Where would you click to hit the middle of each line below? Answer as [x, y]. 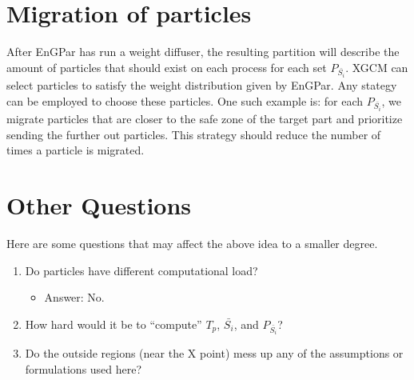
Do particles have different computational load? [141, 270]
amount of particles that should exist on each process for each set [167, 67]
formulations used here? [84, 368]
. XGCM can [377, 67]
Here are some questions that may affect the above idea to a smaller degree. [192, 243]
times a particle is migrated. [76, 150]
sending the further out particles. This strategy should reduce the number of [194, 134]
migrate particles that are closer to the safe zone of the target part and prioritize [205, 119]
